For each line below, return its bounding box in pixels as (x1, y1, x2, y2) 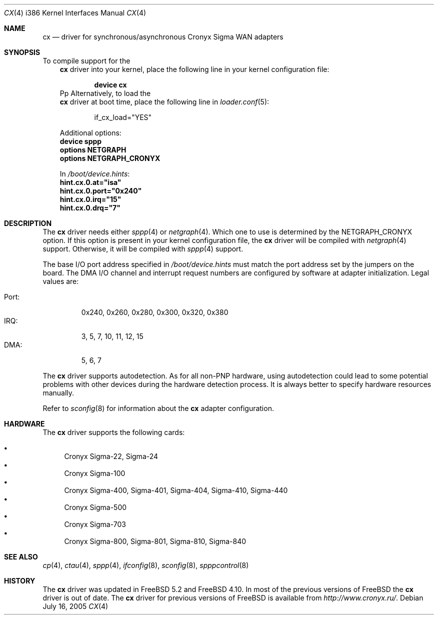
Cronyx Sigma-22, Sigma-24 (64, 452, 158, 460)
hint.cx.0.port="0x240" (59, 186, 142, 195)
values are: (42, 277, 79, 285)
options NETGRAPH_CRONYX (59, 154, 160, 162)
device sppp (59, 137, 102, 145)
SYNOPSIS (4, 48, 40, 56)
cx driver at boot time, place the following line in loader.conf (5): (59, 97, 269, 106)
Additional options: (59, 128, 121, 137)
